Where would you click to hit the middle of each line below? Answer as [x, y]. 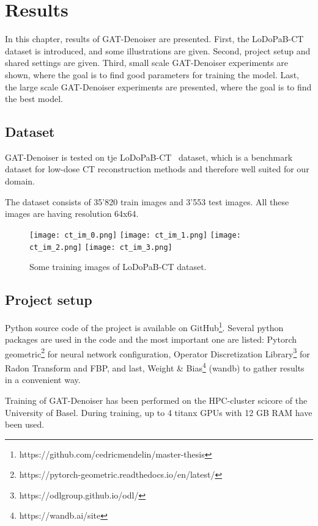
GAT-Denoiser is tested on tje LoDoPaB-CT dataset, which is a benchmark [149, 157]
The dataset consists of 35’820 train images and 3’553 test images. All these [147, 201]
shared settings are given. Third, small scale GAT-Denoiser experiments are [147, 63]
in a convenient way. [43, 380]
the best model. [34, 99]
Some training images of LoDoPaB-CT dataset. [118, 267]
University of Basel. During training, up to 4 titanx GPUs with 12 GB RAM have [159, 412]
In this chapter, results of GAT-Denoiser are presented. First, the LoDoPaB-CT [154, 39]
